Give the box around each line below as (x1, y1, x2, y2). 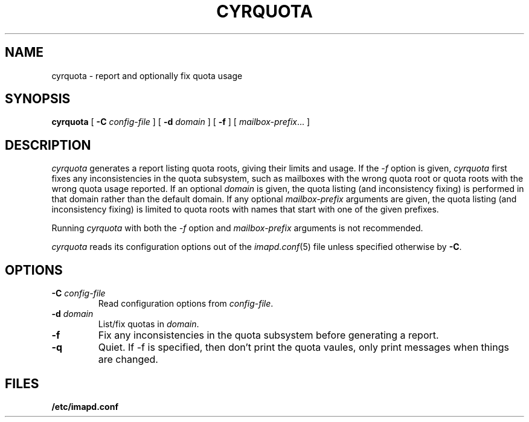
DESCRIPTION (5, 137, 91, 153)
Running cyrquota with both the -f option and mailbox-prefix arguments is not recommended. (51, 223, 423, 234)
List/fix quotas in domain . (98, 319, 199, 330)
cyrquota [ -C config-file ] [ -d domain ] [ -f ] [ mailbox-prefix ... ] (51, 117, 310, 127)
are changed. (98, 353, 158, 366)
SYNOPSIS (5, 91, 71, 107)
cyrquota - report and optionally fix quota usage (51, 70, 243, 81)
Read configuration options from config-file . (98, 298, 274, 309)
